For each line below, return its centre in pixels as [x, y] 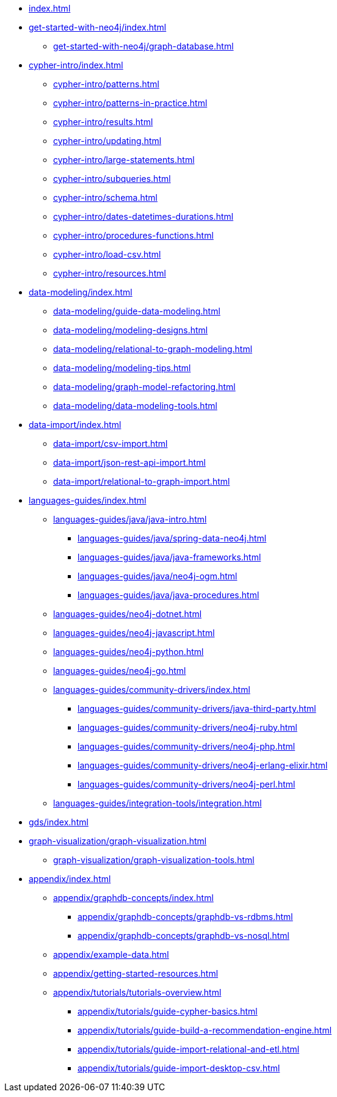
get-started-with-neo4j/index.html [98, 27]
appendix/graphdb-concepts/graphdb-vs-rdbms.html [185, 917]
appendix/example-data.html [111, 954]
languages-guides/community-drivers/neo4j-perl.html [187, 784]
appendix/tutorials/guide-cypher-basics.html [168, 1011]
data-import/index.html [75, 425]
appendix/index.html [70, 879]
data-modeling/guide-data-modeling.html [137, 311]
